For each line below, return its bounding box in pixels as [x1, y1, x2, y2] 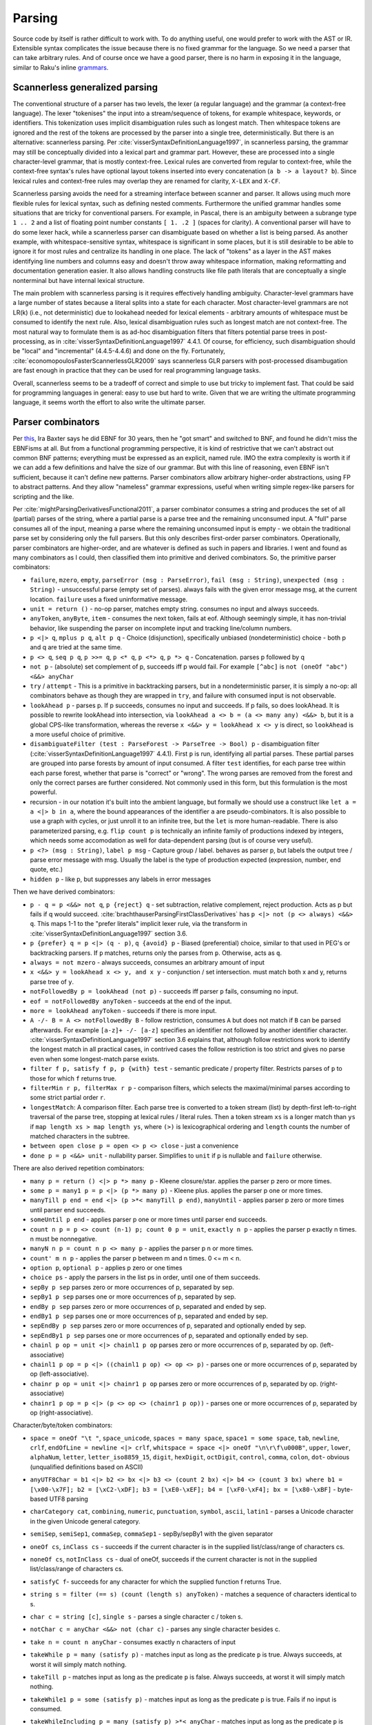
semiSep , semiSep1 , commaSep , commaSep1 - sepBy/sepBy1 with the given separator [30, 1530, 273, 1538]
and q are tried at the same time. [30, 643, 123, 651]
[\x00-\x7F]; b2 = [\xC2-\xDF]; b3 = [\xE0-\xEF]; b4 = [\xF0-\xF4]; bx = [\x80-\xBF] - [30, 1485, 337, 1493]
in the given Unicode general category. [30, 1517, 141, 1525]
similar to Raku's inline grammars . [12, 63, 109, 72]
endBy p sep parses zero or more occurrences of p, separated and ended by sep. [30, 1302, 267, 1310]
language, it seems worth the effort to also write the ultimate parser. [12, 398, 206, 406]
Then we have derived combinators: [12, 887, 115, 896]
